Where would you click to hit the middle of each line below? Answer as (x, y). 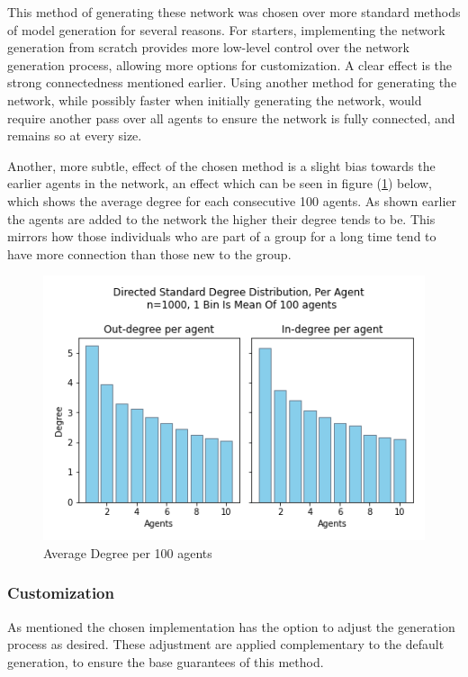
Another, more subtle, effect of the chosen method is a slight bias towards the (221, 165)
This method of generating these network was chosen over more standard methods (234, 12)
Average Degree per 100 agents (128, 552)
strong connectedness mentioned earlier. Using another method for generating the (232, 82)
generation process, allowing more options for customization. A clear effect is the (230, 64)
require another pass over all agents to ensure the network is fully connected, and (231, 117)
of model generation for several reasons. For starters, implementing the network (226, 29)
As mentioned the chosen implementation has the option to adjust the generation (231, 626)
